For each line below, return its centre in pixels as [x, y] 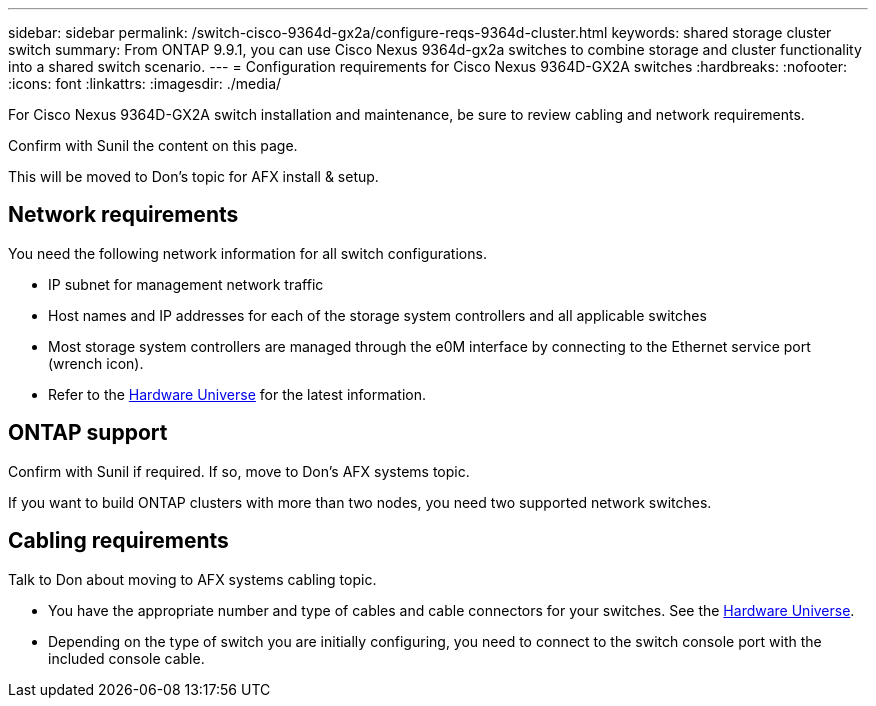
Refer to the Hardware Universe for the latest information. [237, 394]
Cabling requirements [118, 541]
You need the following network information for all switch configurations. [247, 253]
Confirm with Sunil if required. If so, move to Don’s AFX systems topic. [239, 471]
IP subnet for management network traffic [186, 284]
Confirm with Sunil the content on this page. [153, 145]
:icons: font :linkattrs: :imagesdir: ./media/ [145, 83]
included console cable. [126, 658]
